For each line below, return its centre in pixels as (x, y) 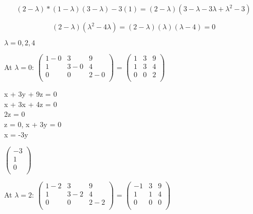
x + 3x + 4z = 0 (31, 104)
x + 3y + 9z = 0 (31, 94)
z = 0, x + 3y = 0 (33, 124)
